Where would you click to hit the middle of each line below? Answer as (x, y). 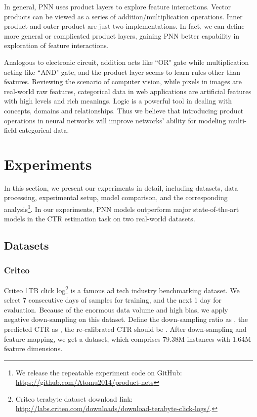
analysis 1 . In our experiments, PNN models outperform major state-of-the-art (122, 208)
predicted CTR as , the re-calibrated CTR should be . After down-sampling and (125, 329)
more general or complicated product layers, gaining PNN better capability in (122, 35)
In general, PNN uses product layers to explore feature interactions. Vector (117, 6)
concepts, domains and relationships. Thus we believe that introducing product (124, 110)
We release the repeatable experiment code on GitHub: (99, 372)
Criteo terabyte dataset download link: (74, 398)
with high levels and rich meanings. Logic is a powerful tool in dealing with (118, 101)
